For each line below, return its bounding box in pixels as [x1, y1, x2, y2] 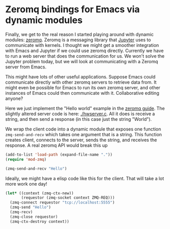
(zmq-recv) [10, 210, 33, 215]
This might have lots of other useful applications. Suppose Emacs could [5, 73, 156, 80]
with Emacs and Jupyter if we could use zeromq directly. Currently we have [5, 47, 164, 54]
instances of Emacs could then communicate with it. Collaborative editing [5, 90, 159, 96]
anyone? [5, 95, 23, 101]
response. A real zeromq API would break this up [5, 142, 108, 148]
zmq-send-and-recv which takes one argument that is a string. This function [5, 131, 162, 137]
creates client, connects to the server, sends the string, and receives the [5, 137, 157, 143]
